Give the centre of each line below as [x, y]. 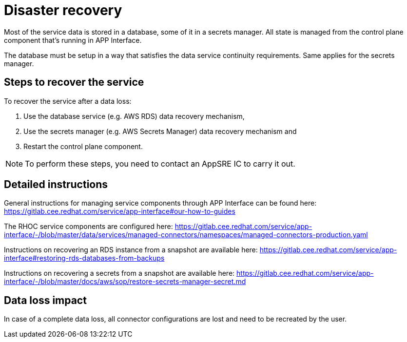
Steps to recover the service [74, 82]
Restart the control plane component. [83, 146]
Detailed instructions [56, 185]
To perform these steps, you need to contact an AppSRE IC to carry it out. [160, 163]
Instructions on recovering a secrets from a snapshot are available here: [119, 273]
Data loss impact [45, 300]
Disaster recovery [63, 10]
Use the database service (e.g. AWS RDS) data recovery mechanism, [134, 116]
